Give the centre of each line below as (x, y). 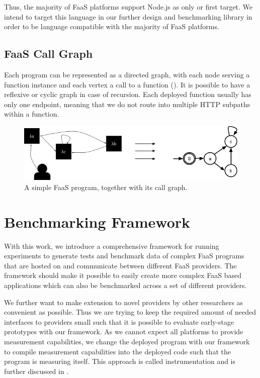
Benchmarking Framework (97, 221)
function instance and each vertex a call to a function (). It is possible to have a (127, 84)
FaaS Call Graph (49, 54)
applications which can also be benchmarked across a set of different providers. (125, 285)
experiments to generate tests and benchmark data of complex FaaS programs (124, 256)
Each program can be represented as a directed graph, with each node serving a (127, 74)
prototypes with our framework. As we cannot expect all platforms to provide (124, 332)
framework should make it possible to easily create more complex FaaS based (123, 275)
